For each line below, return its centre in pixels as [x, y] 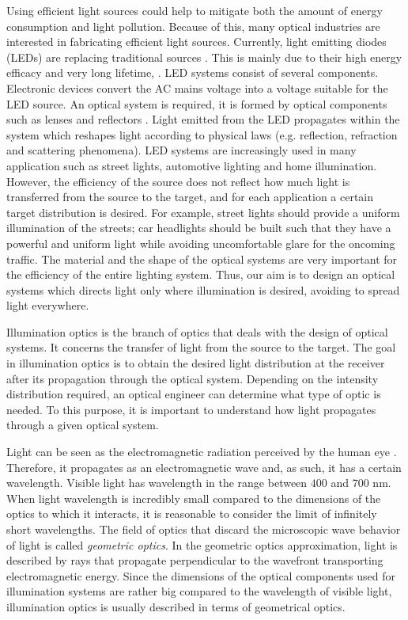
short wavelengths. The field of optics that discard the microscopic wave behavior [204, 529]
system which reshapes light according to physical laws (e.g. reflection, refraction [202, 134]
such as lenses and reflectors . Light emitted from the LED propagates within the [203, 119]
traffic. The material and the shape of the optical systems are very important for [202, 259]
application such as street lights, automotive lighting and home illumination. [192, 165]
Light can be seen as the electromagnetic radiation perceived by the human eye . [202, 452]
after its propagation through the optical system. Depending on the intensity [193, 378]
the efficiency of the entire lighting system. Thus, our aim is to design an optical [201, 274]
